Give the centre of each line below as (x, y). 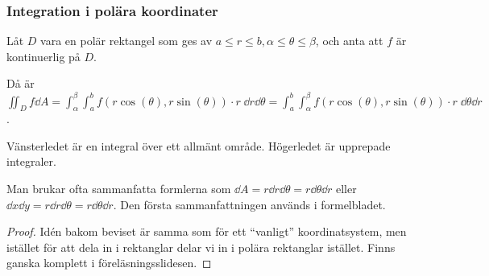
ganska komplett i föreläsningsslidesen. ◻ (109, 263)
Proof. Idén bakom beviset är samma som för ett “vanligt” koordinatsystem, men (207, 231)
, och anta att (349, 41)
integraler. (31, 161)
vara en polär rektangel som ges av (126, 41)
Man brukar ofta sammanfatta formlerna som (119, 189)
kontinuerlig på (44, 56)
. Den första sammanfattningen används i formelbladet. (249, 204)
